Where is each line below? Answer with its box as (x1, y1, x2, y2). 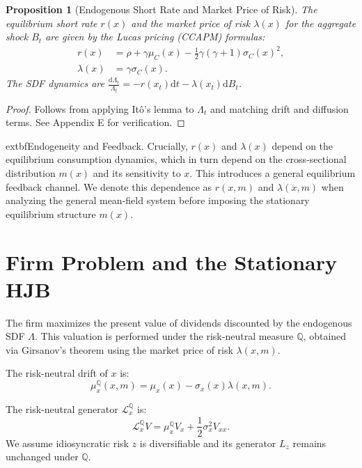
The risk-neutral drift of (6, 366, 108, 380)
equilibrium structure (6, 206, 96, 221)
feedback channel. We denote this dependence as (6, 179, 212, 194)
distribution (6, 165, 56, 180)
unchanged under (6, 449, 79, 464)
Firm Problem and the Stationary (6, 247, 338, 276)
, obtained (303, 329, 347, 343)
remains (292, 435, 326, 450)
